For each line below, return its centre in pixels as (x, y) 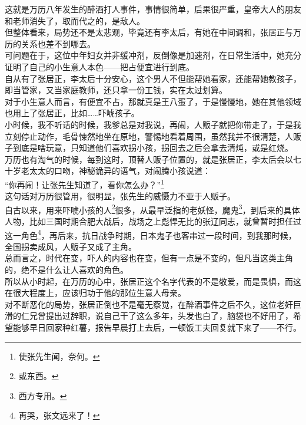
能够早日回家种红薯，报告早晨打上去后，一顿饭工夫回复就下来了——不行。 (157, 327)
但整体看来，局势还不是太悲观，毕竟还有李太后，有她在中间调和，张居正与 (149, 32)
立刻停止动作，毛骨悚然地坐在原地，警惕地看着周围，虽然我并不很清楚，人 (149, 136)
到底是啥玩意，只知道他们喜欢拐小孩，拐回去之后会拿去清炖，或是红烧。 (153, 148)
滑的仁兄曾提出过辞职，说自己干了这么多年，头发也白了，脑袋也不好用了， (149, 316)
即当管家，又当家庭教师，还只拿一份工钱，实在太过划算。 (116, 90)
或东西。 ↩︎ (39, 376)
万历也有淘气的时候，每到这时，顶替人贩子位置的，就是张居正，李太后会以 (149, 159)
